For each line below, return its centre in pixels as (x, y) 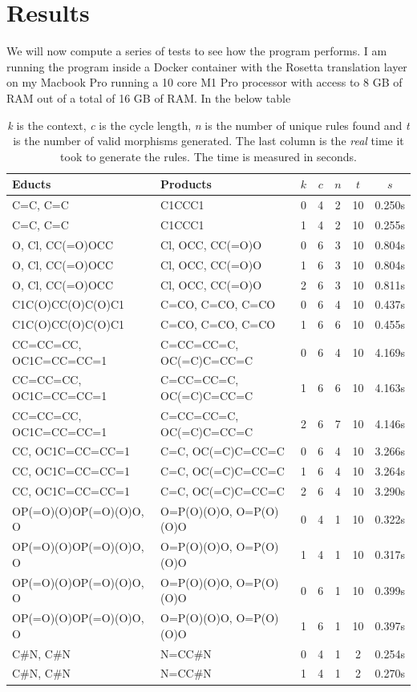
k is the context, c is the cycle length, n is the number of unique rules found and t (208, 125)
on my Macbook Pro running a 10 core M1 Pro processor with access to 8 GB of (204, 82)
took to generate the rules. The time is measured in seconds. (208, 156)
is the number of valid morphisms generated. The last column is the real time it (208, 141)
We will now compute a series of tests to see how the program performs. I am (197, 51)
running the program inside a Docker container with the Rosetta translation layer (207, 66)
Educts (32, 184)
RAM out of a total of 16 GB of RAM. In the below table (149, 97)
